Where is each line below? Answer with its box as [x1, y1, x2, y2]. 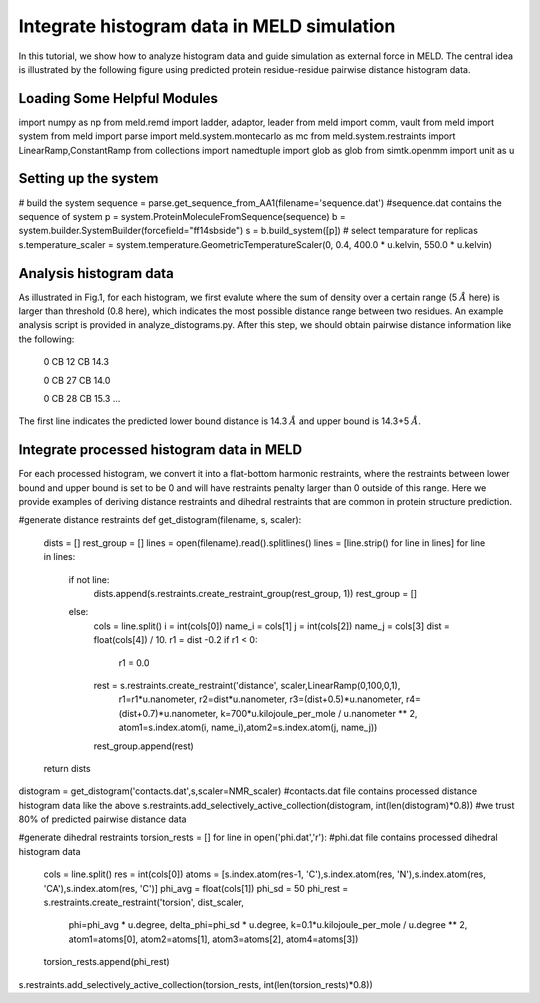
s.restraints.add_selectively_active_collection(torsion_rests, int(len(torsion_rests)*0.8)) [18, 978, 374, 990]
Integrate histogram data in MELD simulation [18, 15, 396, 37]
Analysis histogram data [18, 265, 174, 282]
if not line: [68, 573, 110, 585]
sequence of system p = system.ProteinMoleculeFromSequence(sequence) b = [18, 210, 347, 222]
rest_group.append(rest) [93, 740, 194, 752]
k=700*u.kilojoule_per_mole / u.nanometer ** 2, [220, 707, 418, 719]
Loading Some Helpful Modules [18, 90, 219, 107]
